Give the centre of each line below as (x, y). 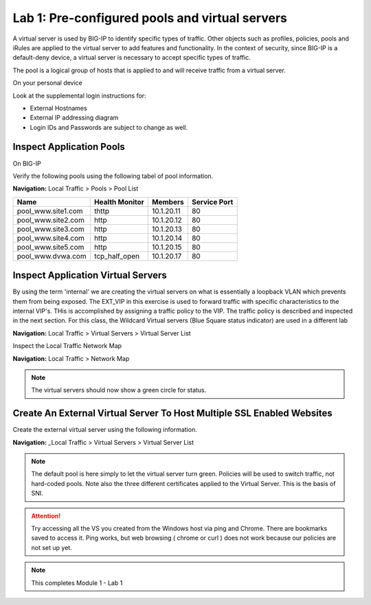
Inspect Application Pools (69, 147)
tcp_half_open (117, 256)
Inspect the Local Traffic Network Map (67, 346)
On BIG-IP (27, 163)
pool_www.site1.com (50, 211)
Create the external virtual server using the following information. (105, 430)
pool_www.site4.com (51, 238)
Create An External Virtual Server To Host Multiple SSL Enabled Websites (172, 414)
